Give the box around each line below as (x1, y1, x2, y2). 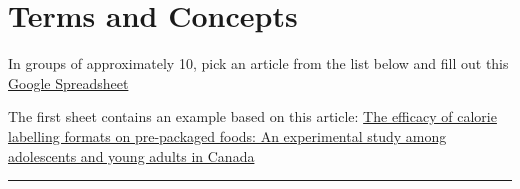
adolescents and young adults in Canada (8, 145, 255, 166)
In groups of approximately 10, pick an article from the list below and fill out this (8, 53, 509, 74)
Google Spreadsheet (8, 72, 129, 93)
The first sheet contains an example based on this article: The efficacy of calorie (8, 106, 497, 127)
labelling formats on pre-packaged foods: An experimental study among (8, 125, 447, 146)
